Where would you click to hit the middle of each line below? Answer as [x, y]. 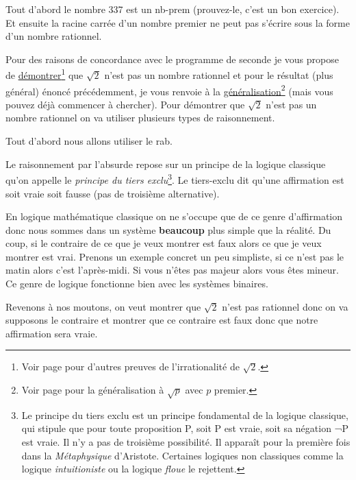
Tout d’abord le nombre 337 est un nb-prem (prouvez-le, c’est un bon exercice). [173, 9]
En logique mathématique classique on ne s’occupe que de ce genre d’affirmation [174, 216]
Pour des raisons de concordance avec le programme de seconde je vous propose [172, 59]
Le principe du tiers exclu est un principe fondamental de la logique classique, [185, 415]
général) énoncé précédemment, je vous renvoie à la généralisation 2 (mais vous [169, 90]
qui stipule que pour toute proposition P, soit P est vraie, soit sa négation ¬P [185, 428]
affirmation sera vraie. [52, 333]
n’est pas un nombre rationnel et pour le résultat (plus [219, 75]
